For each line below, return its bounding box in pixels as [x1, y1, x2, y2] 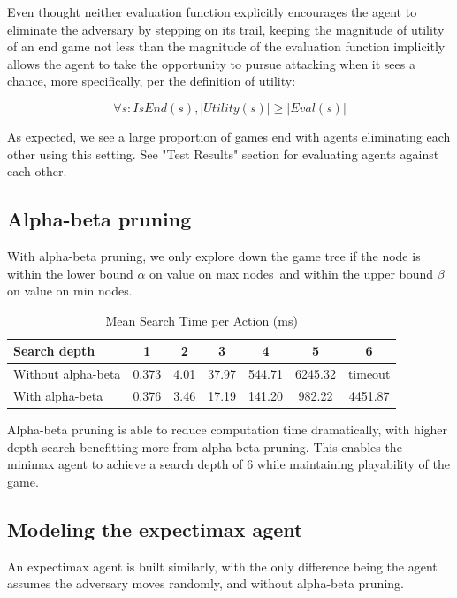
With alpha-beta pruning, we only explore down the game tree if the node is [7, 246, 421, 264]
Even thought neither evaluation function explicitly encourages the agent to [7, 3, 417, 20]
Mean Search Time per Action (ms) [105, 310, 298, 329]
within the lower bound [7, 264, 133, 282]
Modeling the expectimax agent [7, 515, 303, 542]
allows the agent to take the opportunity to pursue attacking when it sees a [7, 54, 415, 73]
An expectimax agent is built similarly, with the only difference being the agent [7, 556, 438, 575]
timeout [347, 364, 391, 383]
